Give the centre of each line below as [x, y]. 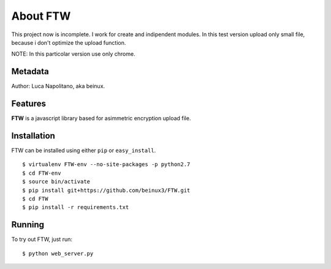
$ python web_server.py [58, 253]
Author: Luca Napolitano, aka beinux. [58, 86]
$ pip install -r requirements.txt [76, 207]
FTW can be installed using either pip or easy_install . [84, 151]
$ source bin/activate [56, 182]
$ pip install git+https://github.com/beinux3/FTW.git [106, 190]
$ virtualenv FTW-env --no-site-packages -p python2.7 [106, 165]
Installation [33, 136]
